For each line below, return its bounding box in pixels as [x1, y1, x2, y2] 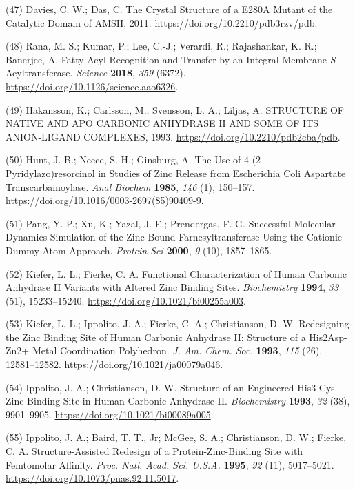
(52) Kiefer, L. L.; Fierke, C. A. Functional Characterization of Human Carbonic [6, 266, 347, 280]
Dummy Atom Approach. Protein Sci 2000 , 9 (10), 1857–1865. [6, 243, 272, 257]
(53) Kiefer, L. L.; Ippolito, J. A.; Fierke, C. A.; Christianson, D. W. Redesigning [6, 316, 349, 331]
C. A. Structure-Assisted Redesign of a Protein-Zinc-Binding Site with [6, 444, 303, 458]
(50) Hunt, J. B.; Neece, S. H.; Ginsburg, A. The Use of [6, 152, 241, 167]
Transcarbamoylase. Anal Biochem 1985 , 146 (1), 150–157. [6, 179, 255, 194]
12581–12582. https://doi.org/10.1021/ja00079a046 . [6, 357, 223, 371]
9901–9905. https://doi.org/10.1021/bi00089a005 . [6, 407, 214, 421]
